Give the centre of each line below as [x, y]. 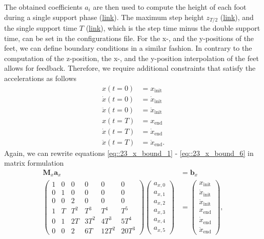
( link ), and [237, 17]
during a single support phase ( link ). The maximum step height [104, 17]
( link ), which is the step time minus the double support [173, 28]
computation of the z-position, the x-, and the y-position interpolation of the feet [131, 58]
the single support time [41, 28]
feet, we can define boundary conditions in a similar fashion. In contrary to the [128, 48]
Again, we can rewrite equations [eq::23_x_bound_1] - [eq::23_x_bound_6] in [129, 153]
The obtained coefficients [43, 7]
